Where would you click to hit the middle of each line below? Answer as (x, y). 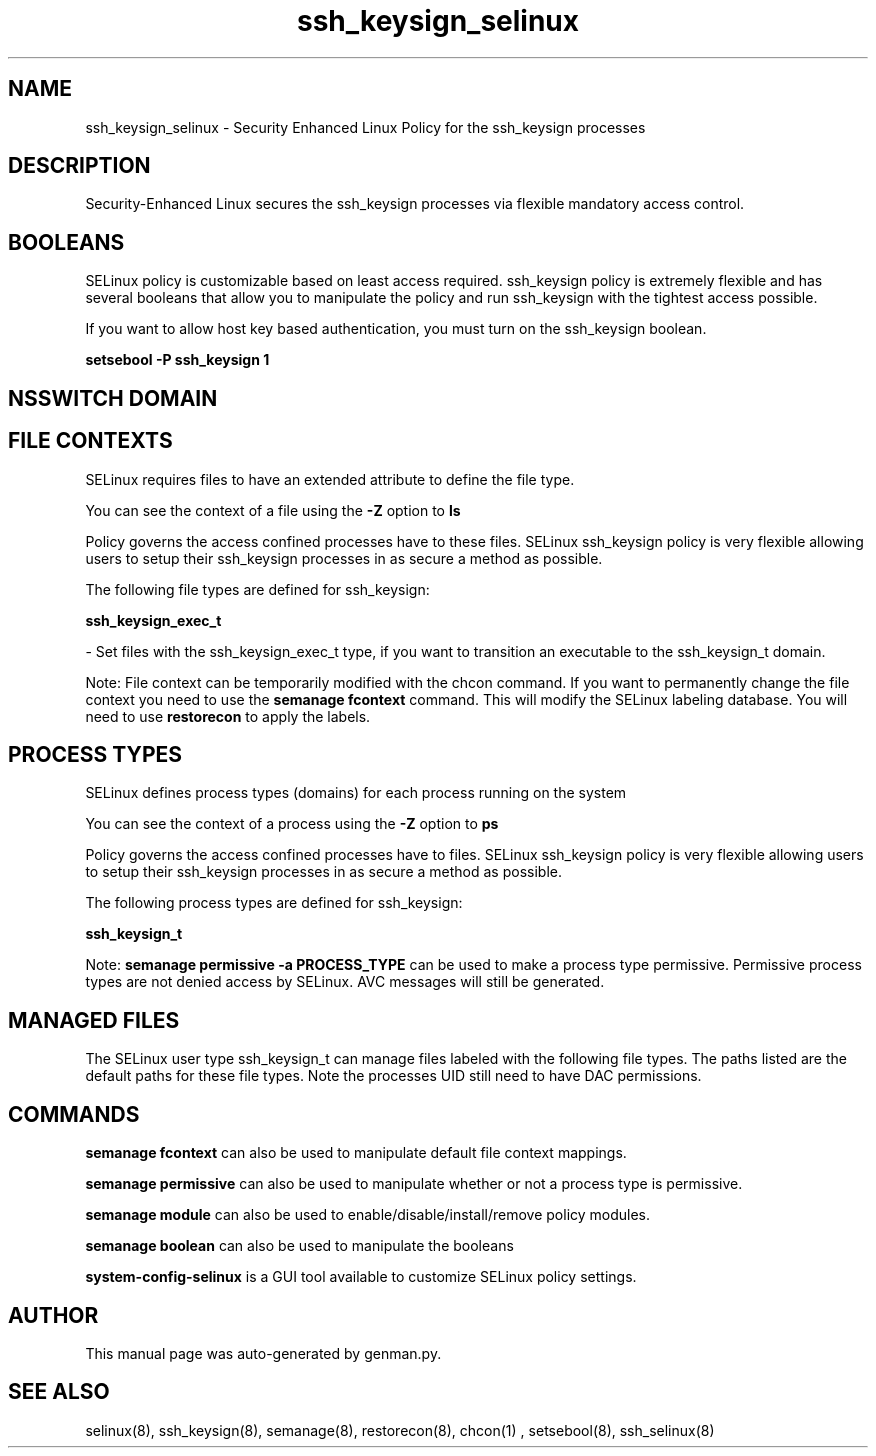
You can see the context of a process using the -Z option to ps (292, 824)
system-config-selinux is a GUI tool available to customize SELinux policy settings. (361, 1277)
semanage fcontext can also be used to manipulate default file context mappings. (356, 1153)
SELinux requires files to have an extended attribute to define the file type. (330, 479)
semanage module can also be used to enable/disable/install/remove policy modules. (368, 1215)
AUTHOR (53, 1315)
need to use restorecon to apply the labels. (228, 716)
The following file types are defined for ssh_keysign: (257, 589)
